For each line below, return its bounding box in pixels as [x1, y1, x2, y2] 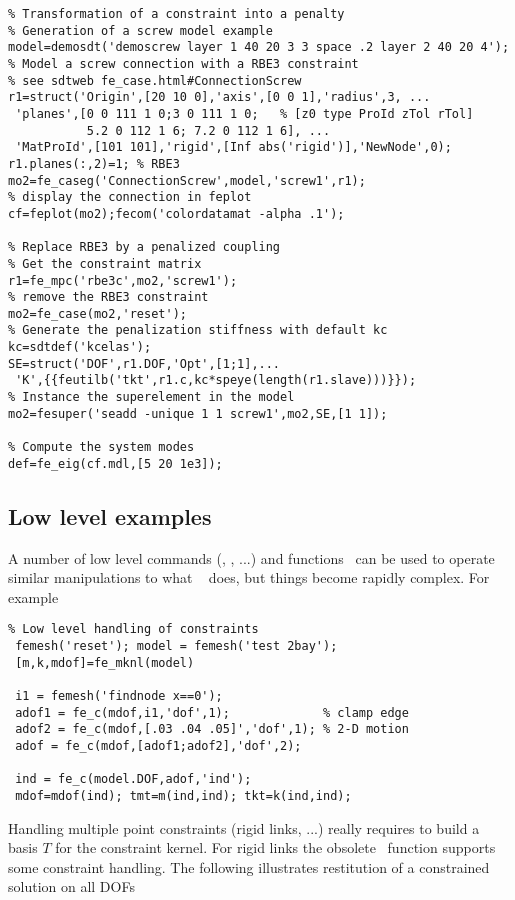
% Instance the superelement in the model [8, 390, 295, 405]
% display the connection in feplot [8, 190, 252, 205]
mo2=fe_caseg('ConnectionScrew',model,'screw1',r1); [8, 173, 366, 188]
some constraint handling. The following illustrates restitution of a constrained [8, 856, 490, 877]
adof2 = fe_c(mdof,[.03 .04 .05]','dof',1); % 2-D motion [15, 722, 409, 737]
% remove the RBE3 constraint [8, 290, 209, 305]
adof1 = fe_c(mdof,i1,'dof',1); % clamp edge [15, 705, 409, 720]
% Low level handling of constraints [8, 622, 259, 637]
